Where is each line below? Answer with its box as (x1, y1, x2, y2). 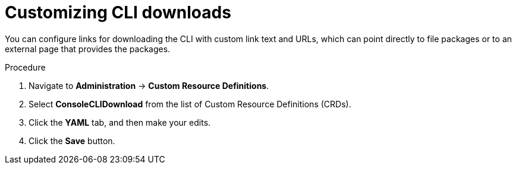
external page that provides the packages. (5, 43, 171, 54)
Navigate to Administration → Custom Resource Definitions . (29, 80, 269, 91)
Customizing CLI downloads (5, 2, 231, 23)
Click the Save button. (29, 135, 115, 146)
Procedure (5, 62, 46, 72)
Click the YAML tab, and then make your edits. (29, 117, 211, 127)
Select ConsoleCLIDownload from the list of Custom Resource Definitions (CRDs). (29, 98, 351, 109)
